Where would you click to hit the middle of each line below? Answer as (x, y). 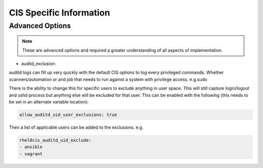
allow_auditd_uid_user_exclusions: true (68, 115)
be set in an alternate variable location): (49, 101)
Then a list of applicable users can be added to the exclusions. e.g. (76, 127)
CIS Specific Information (60, 13)
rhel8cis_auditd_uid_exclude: (55, 140)
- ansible (31, 147)
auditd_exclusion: (38, 64)
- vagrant (31, 154)
